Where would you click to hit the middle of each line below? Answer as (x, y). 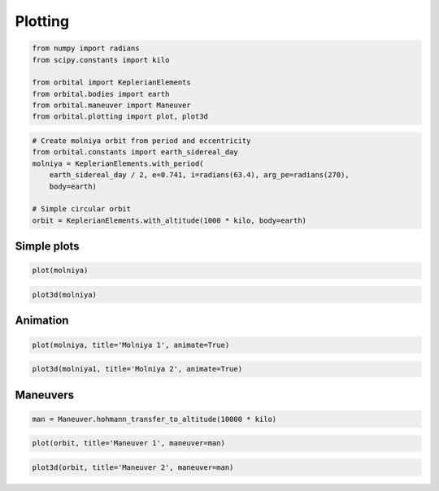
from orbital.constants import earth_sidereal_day (135, 152)
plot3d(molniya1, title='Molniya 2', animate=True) (137, 369)
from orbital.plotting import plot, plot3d (120, 117)
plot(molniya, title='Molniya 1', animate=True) (131, 345)
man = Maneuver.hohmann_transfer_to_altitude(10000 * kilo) (154, 419)
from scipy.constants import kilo (101, 60)
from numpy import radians (86, 48)
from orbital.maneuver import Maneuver (111, 105)
